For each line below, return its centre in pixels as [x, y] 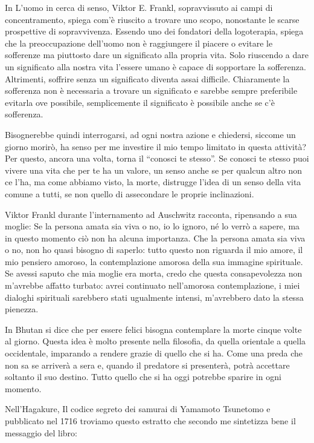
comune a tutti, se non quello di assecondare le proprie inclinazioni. [130, 193]
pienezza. [22, 309]
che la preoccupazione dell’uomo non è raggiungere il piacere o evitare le [139, 43]
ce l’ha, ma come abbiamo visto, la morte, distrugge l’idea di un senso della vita [153, 182]
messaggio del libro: [41, 432]
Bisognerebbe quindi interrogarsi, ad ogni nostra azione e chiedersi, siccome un [150, 134]
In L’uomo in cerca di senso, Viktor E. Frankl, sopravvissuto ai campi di [139, 7]
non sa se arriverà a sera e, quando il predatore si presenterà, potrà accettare [147, 365]
